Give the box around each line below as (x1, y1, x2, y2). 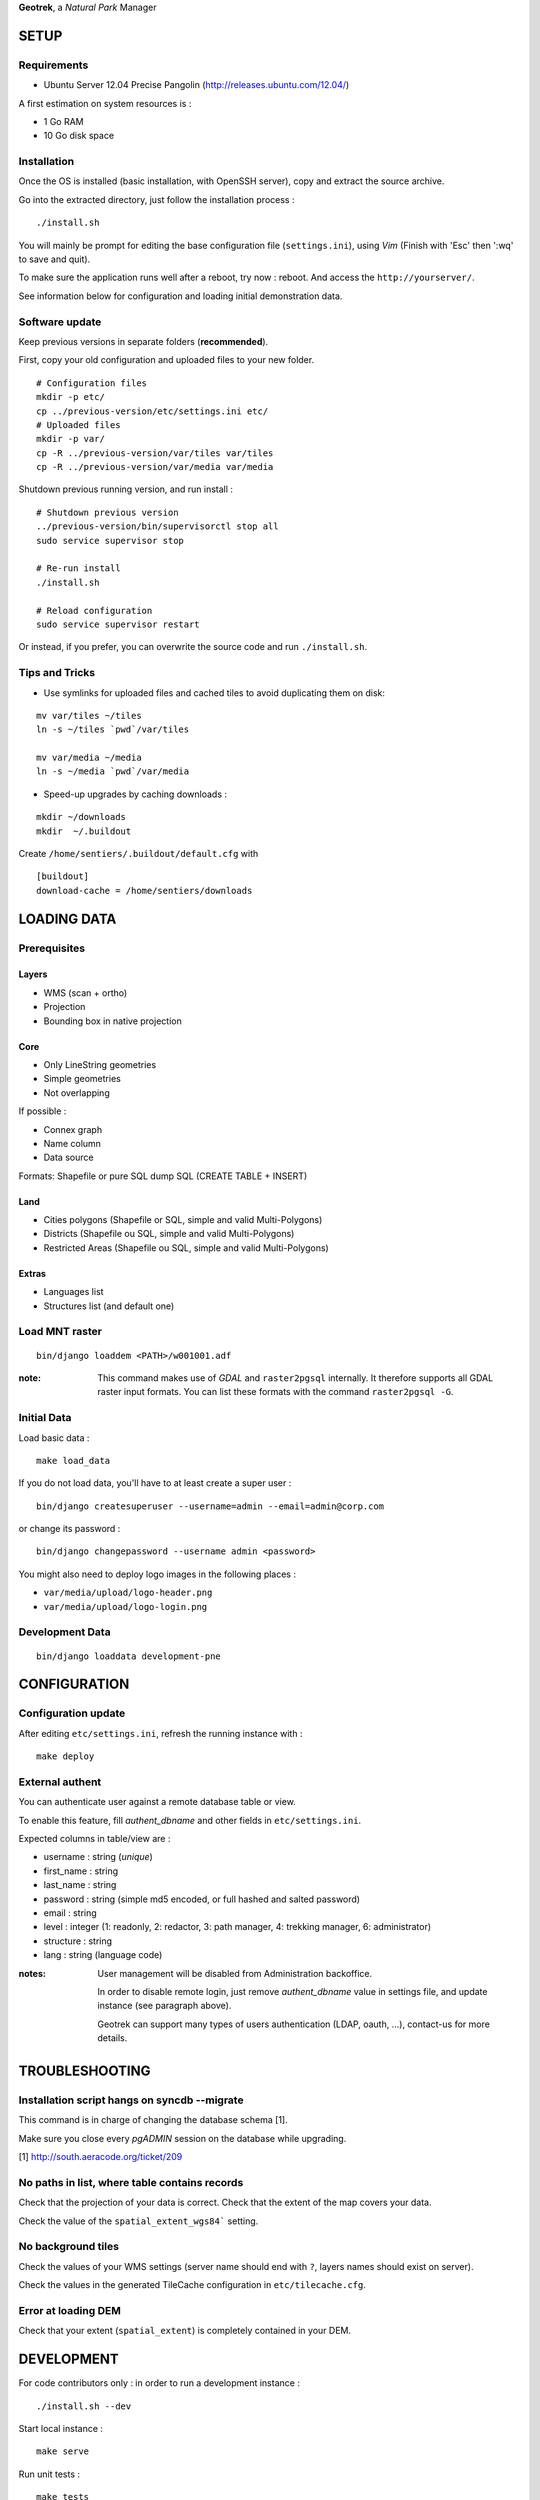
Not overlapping (43, 1086, 110, 1099)
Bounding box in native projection (43, 1015, 182, 1027)
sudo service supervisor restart (36, 618, 200, 630)
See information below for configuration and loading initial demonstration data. (18, 290, 343, 302)
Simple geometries (43, 1073, 122, 1085)
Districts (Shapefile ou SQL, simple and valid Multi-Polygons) (43, 1228, 295, 1240)
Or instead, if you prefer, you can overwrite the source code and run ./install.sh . (18, 641, 368, 653)
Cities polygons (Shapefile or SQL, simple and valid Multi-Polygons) (43, 1214, 323, 1226)
